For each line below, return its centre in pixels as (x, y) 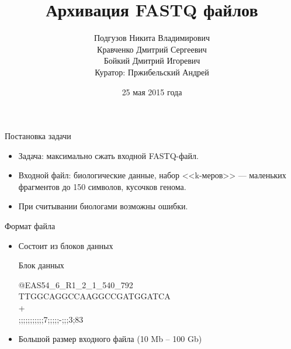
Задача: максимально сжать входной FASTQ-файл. (108, 155)
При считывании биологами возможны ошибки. (103, 206)
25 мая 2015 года (152, 91)
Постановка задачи (38, 136)
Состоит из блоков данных (66, 245)
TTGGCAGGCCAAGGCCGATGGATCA (94, 296)
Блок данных (41, 265)
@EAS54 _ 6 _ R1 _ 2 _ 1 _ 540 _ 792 (76, 284)
